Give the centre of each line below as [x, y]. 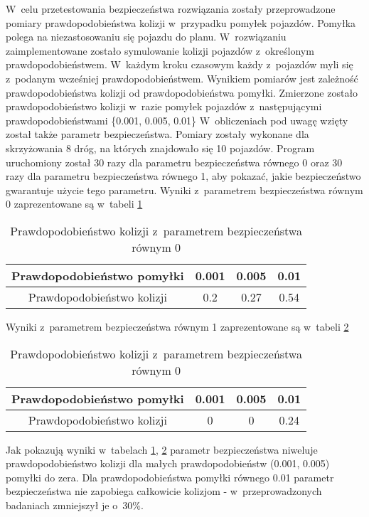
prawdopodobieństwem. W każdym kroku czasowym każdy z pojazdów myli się [180, 64]
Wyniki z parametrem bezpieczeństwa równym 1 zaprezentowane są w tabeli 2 [177, 326]
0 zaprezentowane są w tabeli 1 [74, 204]
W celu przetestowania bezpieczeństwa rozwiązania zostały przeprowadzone [171, 9]
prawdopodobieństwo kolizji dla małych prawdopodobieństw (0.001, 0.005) [168, 463]
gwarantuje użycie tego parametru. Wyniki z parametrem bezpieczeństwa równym [184, 190]
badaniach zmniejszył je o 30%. [75, 505]
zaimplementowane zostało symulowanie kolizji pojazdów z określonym [160, 50]
